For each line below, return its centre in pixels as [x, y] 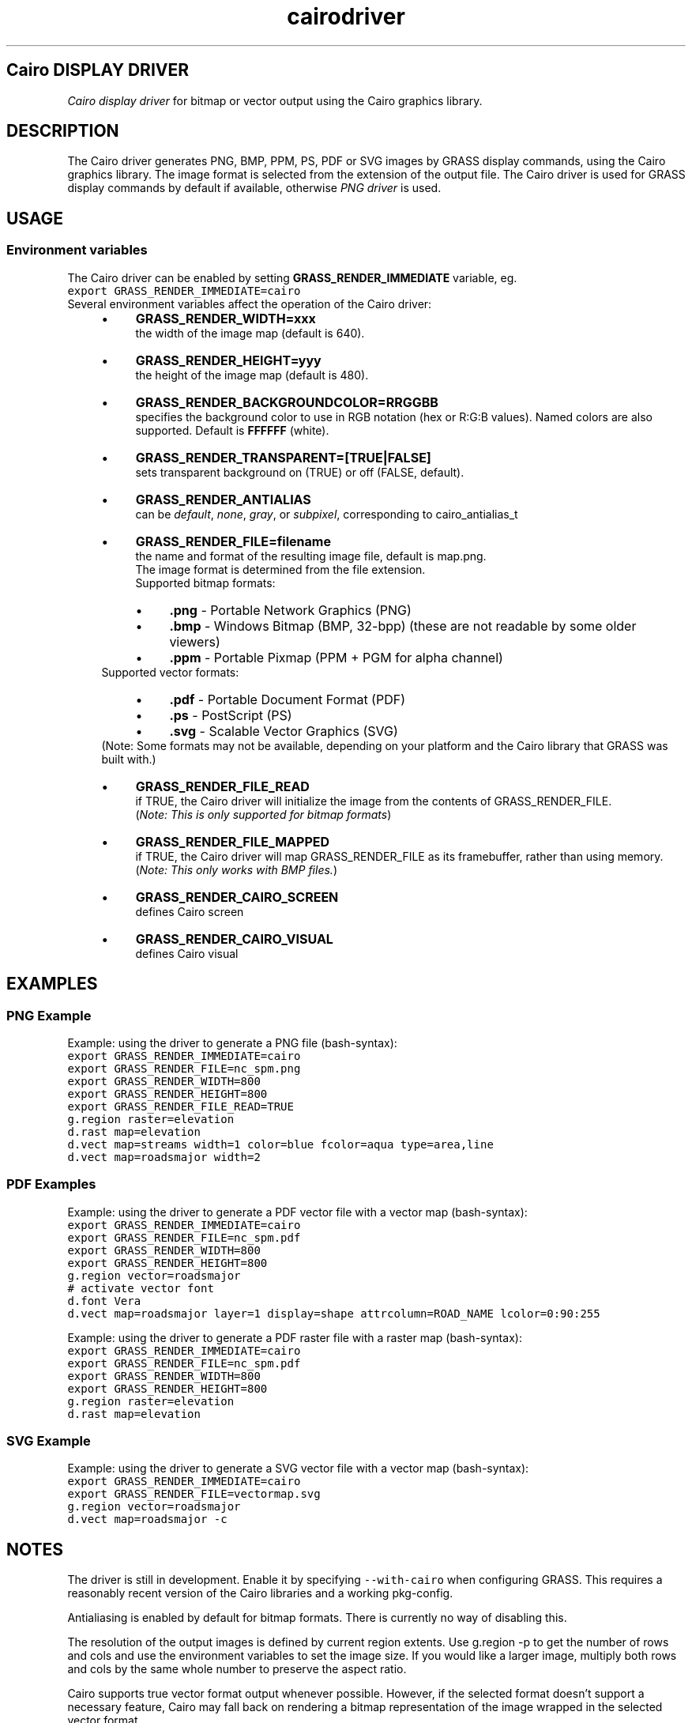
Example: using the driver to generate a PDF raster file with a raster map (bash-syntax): [295, 1337]
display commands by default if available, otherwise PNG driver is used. [254, 188]
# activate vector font [141, 1288]
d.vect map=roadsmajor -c [147, 1519]
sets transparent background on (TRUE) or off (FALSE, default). [300, 472]
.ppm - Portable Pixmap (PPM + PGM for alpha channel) [336, 657]
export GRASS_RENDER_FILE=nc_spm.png [184, 1068]
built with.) [129, 759]
